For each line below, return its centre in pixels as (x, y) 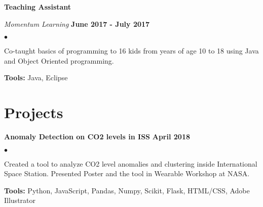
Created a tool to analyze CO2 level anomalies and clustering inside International (131, 163)
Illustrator (20, 200)
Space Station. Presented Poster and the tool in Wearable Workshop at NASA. (127, 173)
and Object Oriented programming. (59, 60)
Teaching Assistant (38, 7)
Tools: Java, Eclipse (36, 77)
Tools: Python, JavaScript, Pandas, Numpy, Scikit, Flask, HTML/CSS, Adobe (127, 190)
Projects (34, 112)
